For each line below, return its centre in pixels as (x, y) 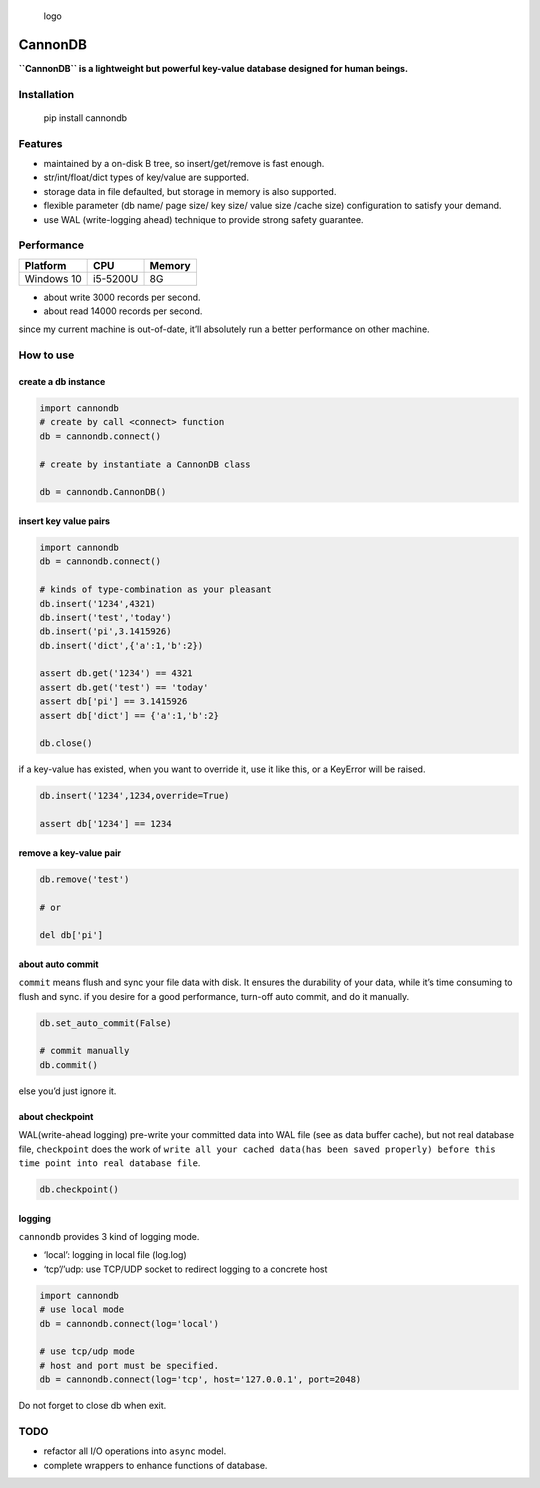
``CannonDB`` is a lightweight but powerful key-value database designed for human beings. (213, 68)
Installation (46, 94)
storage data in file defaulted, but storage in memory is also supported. (190, 191)
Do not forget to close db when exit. (92, 1406)
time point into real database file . (109, 1163)
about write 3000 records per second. (122, 297)
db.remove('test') (84, 879)
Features (40, 143)
